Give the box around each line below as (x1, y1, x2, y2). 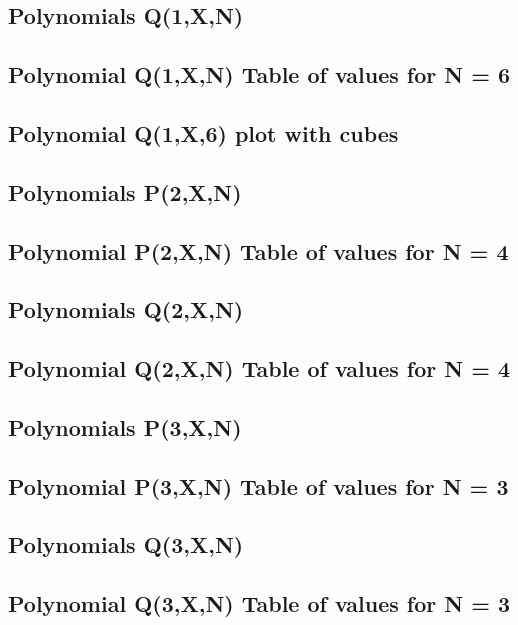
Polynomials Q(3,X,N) (8, 529, 244, 560)
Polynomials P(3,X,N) (8, 411, 242, 442)
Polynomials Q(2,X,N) (8, 294, 244, 325)
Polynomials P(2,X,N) (8, 176, 242, 207)
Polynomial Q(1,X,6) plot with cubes (8, 117, 399, 148)
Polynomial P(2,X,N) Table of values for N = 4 (8, 235, 509, 266)
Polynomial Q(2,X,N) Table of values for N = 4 (8, 353, 511, 384)
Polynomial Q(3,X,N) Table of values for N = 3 (8, 588, 511, 619)
